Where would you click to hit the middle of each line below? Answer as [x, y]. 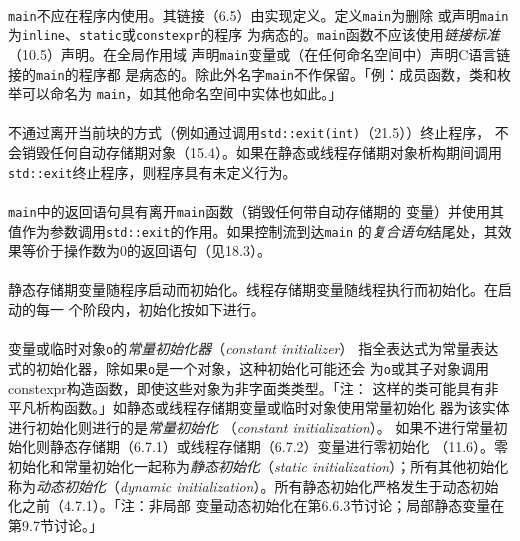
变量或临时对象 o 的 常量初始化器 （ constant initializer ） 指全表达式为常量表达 [253, 348]
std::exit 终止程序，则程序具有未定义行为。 [152, 171]
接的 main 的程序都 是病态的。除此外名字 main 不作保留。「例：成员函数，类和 [252, 73]
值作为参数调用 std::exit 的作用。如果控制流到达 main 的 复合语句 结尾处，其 [253, 230]
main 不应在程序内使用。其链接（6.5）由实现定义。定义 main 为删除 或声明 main [258, 14]
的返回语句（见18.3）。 [199, 250]
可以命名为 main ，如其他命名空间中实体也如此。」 [182, 93]
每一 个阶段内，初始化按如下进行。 [150, 309]
